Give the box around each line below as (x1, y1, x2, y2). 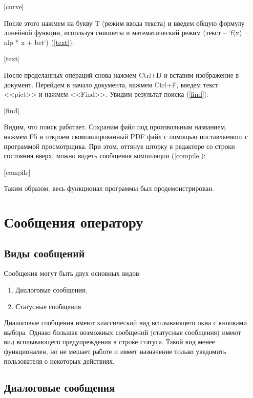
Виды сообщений (4, 245, 85, 260)
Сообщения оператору (4, 212, 143, 232)
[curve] (4, 1, 24, 11)
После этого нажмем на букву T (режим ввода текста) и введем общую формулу (4, 18, 245, 28)
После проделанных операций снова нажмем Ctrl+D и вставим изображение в (4, 69, 239, 80)
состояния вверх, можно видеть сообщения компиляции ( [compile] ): (4, 150, 206, 161)
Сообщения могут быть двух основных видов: (4, 268, 141, 278)
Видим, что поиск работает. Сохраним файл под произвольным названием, (4, 122, 227, 132)
